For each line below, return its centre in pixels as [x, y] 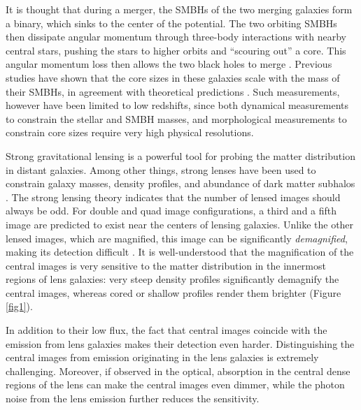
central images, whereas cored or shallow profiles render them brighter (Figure [174, 292]
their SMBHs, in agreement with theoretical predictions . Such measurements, [173, 91]
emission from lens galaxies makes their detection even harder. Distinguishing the [180, 343]
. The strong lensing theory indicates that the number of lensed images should [173, 197]
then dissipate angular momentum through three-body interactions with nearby [176, 37]
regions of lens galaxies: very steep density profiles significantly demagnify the [172, 279]
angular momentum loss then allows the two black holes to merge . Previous [169, 64]
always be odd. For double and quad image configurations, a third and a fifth [171, 211]
